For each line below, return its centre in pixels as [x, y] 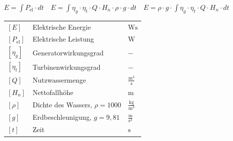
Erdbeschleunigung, [62, 117]
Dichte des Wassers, [62, 104]
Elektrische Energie [61, 26]
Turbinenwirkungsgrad [66, 67]
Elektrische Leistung [63, 39]
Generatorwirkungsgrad [68, 52]
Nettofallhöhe [53, 92]
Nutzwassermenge [59, 79]
